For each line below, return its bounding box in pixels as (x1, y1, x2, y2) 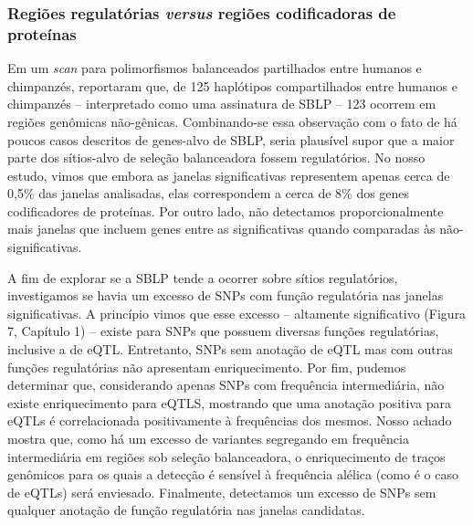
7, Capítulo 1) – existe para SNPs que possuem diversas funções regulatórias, (7, 321, 439, 341)
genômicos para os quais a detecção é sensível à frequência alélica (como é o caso (7, 465, 458, 484)
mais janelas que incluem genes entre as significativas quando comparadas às (7, 219, 436, 238)
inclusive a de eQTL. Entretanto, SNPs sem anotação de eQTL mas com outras (7, 340, 453, 359)
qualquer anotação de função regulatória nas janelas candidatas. (7, 500, 365, 520)
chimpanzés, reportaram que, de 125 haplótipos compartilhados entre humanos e (7, 76, 457, 95)
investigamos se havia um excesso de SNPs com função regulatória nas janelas (7, 286, 444, 305)
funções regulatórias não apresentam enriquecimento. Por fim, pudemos (7, 357, 406, 376)
